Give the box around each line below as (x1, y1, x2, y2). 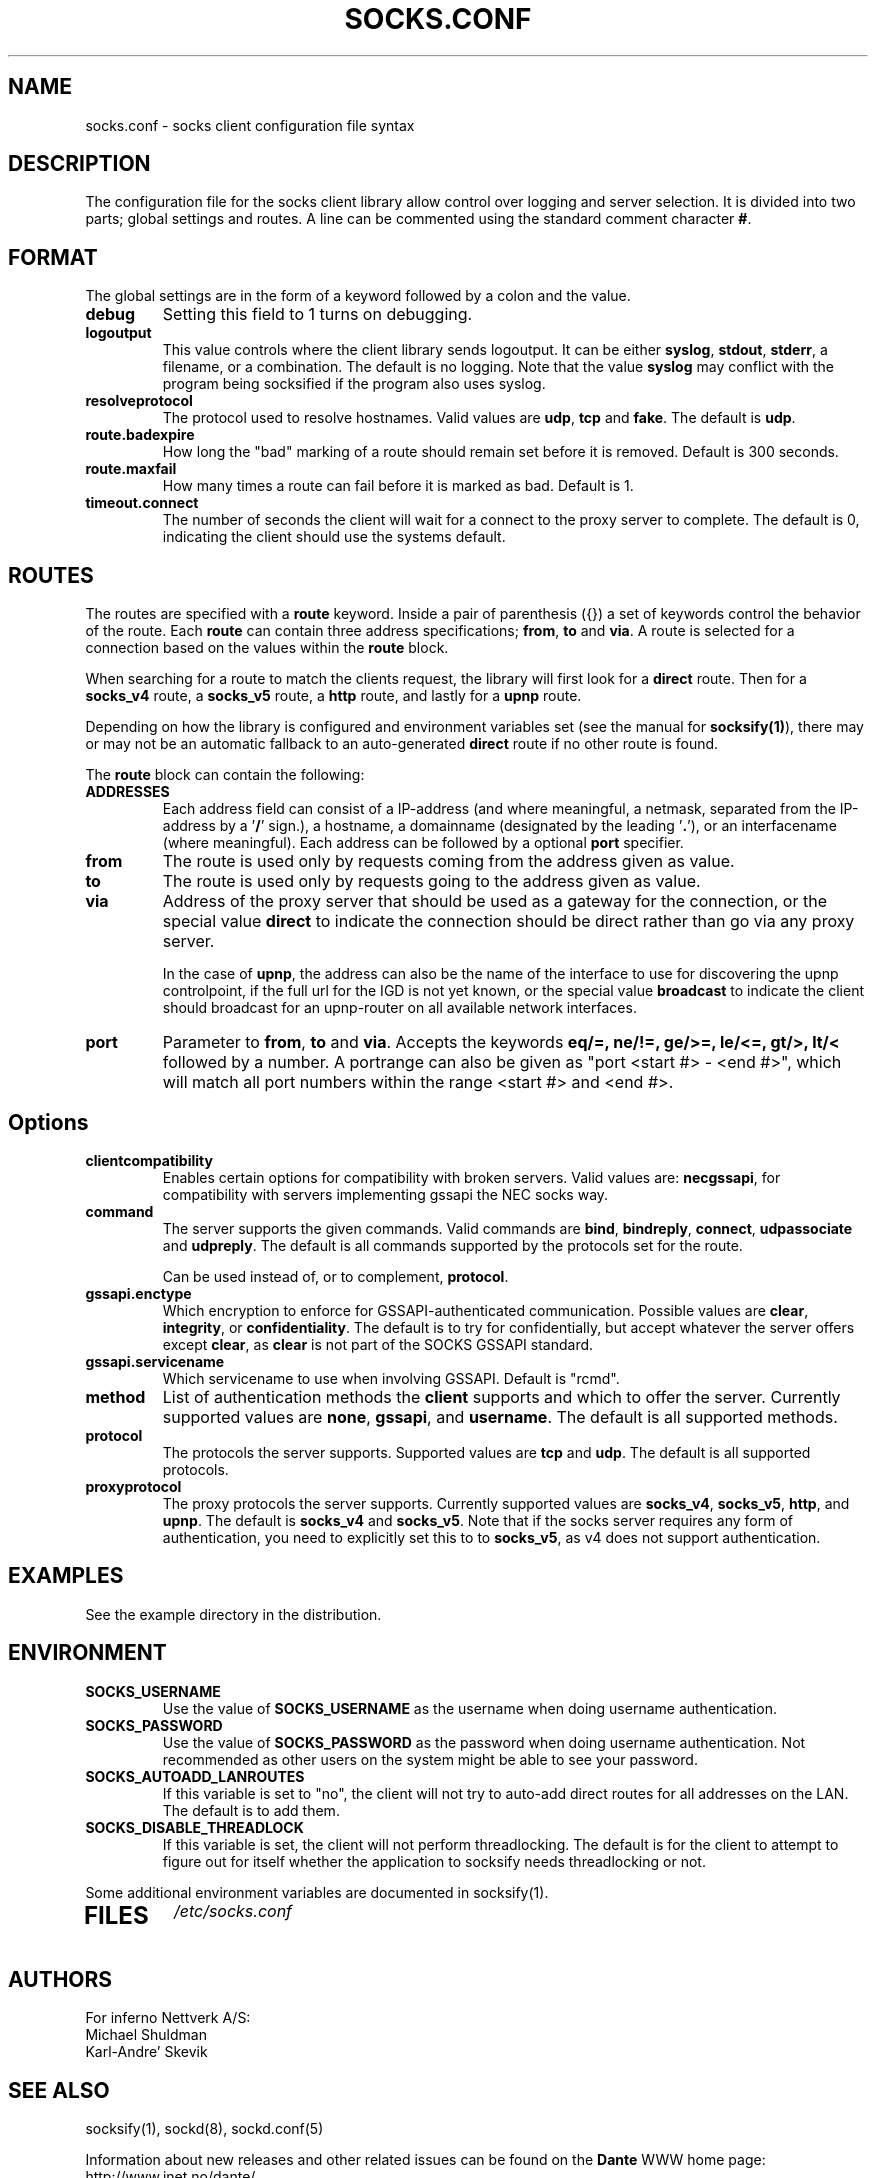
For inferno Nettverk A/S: (85, 2009, 251, 2027)
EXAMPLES (8, 1563, 124, 1589)
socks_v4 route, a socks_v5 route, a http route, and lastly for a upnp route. (85, 687, 582, 705)
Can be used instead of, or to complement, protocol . (162, 1267, 509, 1285)
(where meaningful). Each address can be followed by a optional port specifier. (162, 834, 684, 852)
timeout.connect (85, 494, 199, 512)
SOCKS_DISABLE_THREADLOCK (85, 1818, 304, 1836)
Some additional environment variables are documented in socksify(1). (85, 1883, 549, 1901)
